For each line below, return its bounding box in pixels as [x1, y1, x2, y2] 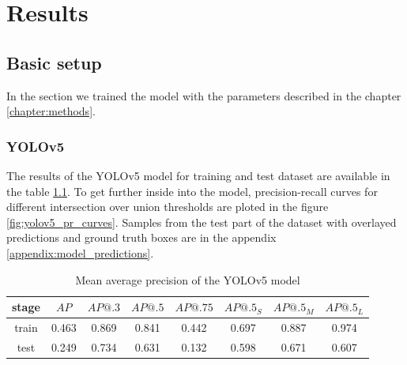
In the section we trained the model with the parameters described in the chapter [6, 87, 401, 103]
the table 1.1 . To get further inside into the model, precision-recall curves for [6, 182, 378, 199]
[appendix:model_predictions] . [6, 244, 154, 261]
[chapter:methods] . [6, 103, 96, 119]
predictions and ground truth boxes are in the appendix [6, 229, 277, 246]
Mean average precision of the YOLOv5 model [75, 271, 300, 288]
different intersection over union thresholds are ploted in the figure [6, 198, 329, 215]
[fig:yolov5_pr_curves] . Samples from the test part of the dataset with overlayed [6, 213, 397, 230]
